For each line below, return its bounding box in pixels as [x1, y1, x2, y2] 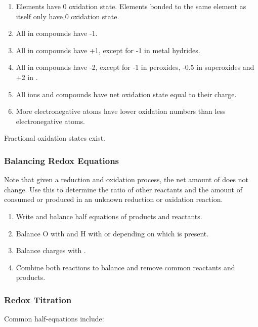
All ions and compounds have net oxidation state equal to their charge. [16, 89, 237, 99]
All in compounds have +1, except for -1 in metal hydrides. [16, 45, 200, 55]
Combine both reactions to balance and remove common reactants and [16, 262, 235, 272]
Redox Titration [4, 293, 72, 306]
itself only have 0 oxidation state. [16, 11, 119, 21]
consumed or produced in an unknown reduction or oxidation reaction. [4, 194, 223, 205]
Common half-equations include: [4, 313, 104, 324]
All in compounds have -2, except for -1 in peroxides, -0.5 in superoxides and [16, 62, 254, 72]
